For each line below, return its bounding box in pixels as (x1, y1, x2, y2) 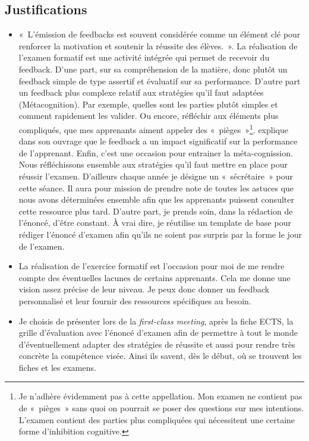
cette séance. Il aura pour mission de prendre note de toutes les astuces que (18, 181, 294, 194)
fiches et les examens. (18, 361, 96, 373)
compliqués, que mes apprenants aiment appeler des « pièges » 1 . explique (18, 121, 288, 136)
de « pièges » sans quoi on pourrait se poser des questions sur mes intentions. (18, 402, 304, 414)
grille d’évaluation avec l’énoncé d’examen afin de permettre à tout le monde (18, 326, 298, 339)
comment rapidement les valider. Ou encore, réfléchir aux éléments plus (18, 109, 279, 122)
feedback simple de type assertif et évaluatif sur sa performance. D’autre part (18, 74, 301, 87)
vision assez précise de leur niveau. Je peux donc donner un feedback (18, 283, 270, 295)
